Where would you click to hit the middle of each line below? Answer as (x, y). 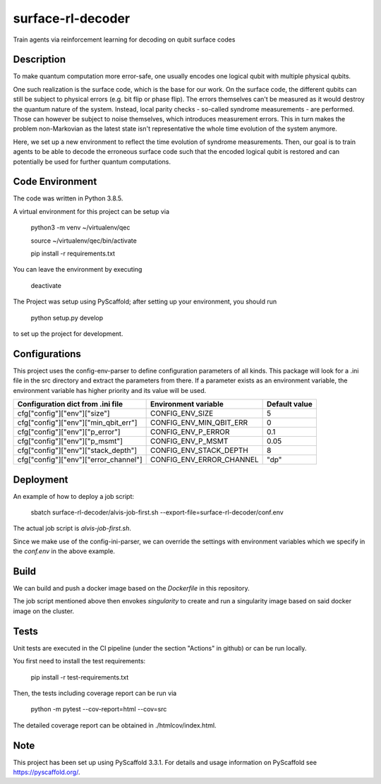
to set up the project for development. (68, 334)
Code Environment (55, 182)
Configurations (47, 354)
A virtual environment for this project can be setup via (91, 211)
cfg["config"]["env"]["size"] (64, 414)
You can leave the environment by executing (78, 270)
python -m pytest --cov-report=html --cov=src (99, 709)
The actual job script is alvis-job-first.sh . (72, 529)
